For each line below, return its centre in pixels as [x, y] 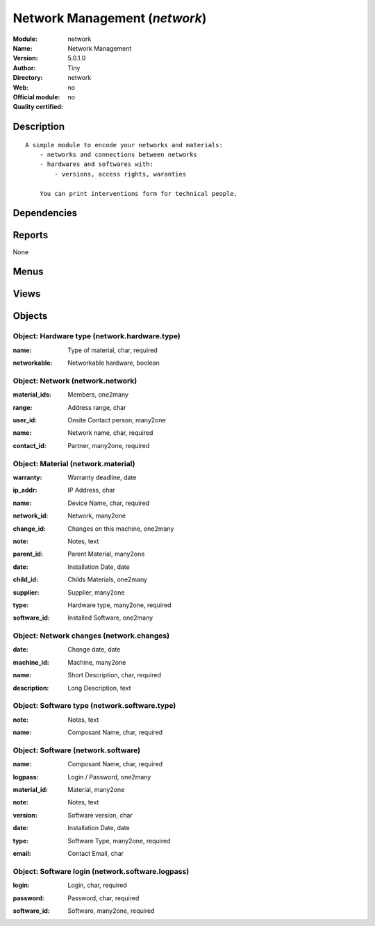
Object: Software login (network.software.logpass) [101, 871]
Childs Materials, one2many [108, 579]
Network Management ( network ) [110, 18]
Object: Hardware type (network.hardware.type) [97, 336]
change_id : [30, 529]
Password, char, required [103, 898]
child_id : [25, 579]
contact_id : [30, 445]
